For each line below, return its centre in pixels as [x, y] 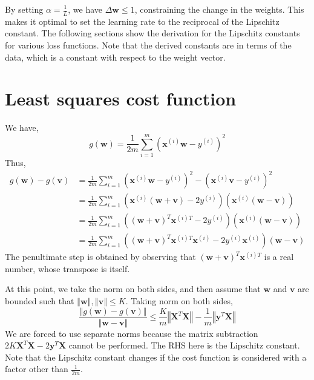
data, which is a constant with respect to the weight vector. [115, 57]
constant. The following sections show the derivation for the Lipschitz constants [152, 33]
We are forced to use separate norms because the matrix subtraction [132, 333]
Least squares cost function [121, 98]
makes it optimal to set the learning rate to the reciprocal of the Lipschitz [142, 21]
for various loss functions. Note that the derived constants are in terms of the [148, 45]
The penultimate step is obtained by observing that [100, 257]
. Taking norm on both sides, [179, 301]
